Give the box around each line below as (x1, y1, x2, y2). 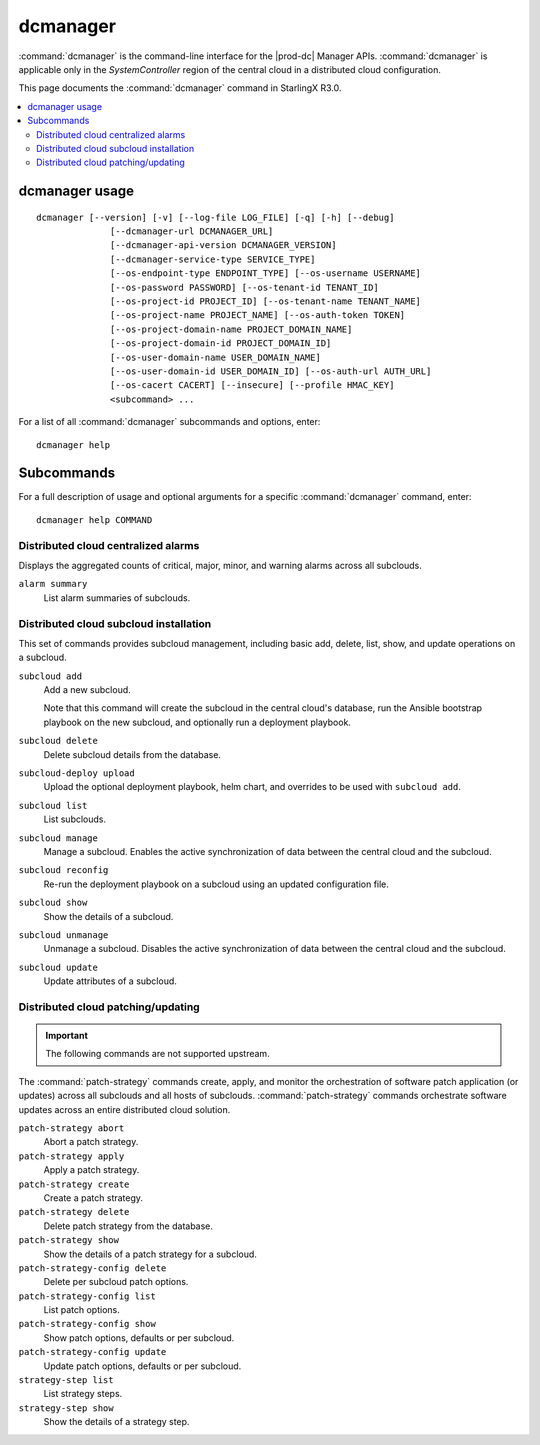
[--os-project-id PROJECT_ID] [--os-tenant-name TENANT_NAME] (110, 296, 422, 307)
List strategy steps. (43, 1388, 123, 1400)
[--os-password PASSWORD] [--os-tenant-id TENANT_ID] (110, 281, 379, 293)
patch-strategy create (18, 1178, 130, 1190)
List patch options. (43, 1304, 120, 1316)
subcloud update (18, 961, 99, 973)
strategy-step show (18, 1402, 114, 1414)
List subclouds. (43, 813, 107, 825)
